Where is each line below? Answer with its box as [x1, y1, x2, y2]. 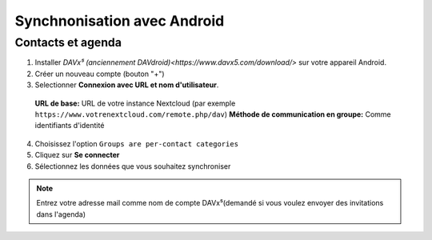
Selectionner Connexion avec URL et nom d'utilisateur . [34, 80, 219, 90]
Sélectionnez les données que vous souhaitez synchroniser [34, 161, 231, 171]
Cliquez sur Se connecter [34, 150, 120, 160]
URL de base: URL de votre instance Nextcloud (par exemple [34, 98, 236, 108]
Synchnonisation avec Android [14, 12, 225, 30]
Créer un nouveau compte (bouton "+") [34, 69, 165, 78]
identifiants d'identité [34, 121, 105, 130]
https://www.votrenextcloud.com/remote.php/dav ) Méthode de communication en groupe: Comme [34, 109, 391, 119]
